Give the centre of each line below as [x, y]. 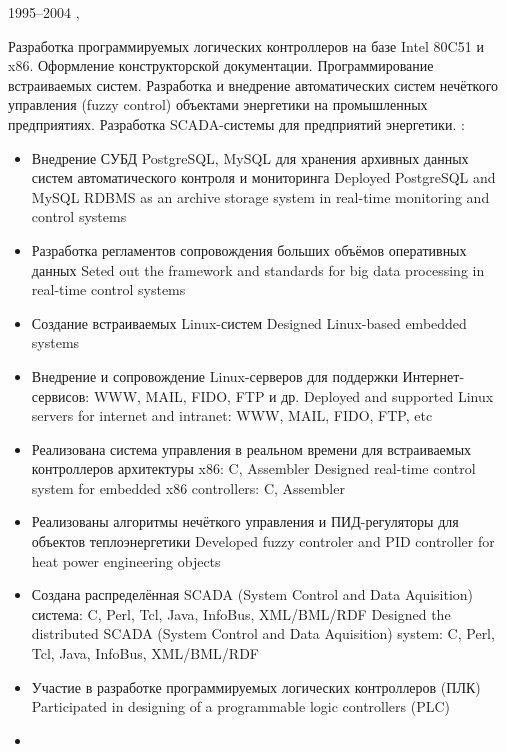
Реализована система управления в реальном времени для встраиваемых [251, 448]
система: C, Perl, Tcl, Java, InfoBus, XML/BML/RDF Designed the [241, 613]
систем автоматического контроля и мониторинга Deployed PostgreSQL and [263, 177]
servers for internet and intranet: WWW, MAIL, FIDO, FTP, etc [232, 415]
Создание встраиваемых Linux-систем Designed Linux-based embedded [249, 322]
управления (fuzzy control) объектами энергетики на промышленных [218, 104]
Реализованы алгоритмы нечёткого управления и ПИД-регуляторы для [245, 521]
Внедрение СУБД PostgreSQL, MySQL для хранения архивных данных [250, 157]
